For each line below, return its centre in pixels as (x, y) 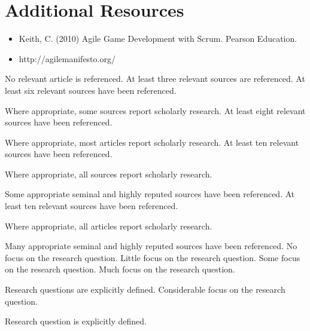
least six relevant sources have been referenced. (91, 90)
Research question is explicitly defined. (76, 321)
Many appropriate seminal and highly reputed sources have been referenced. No (151, 246)
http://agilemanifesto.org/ (67, 58)
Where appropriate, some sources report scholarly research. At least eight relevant (155, 110)
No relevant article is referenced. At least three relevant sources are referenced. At (155, 79)
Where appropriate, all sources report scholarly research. (109, 174)
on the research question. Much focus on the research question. (120, 269)
